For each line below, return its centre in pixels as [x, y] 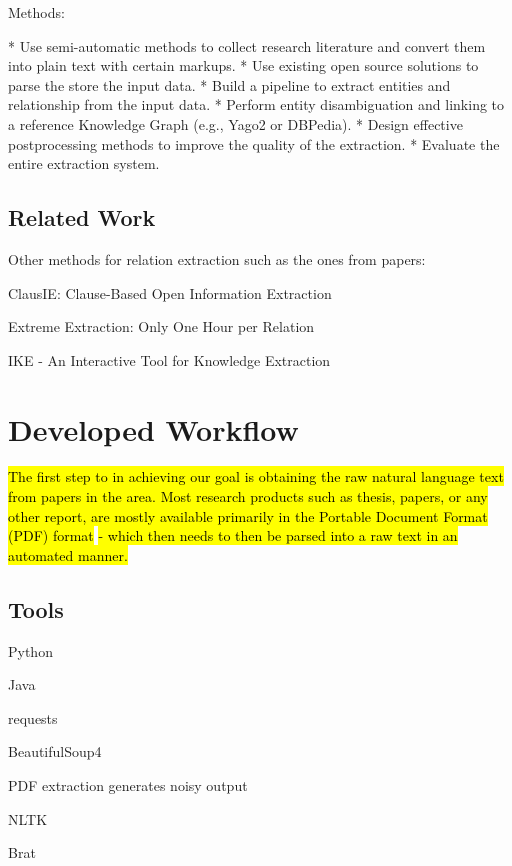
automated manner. [68, 554]
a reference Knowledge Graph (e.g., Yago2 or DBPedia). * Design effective [235, 123]
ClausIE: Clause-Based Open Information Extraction [170, 292]
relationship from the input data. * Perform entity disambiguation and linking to [256, 104]
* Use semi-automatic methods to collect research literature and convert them [247, 45]
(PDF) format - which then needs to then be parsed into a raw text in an [233, 535]
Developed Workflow [153, 428]
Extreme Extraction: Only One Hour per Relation [161, 326]
